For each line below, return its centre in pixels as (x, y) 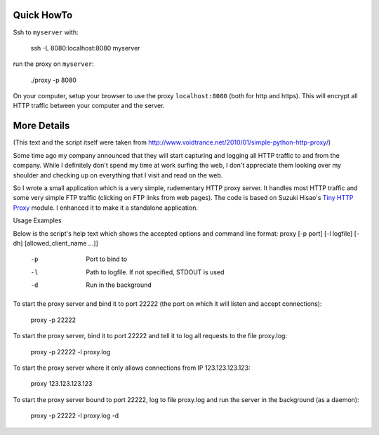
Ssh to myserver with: (46, 32)
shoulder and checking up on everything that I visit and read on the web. (118, 175)
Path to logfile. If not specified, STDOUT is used (155, 272)
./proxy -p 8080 (54, 80)
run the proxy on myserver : (53, 64)
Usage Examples (38, 220)
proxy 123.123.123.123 (61, 384)
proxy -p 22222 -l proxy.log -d (75, 416)
